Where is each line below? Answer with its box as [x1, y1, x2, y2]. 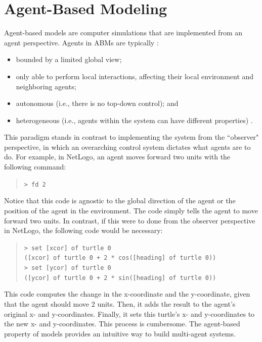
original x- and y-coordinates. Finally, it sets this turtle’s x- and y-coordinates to [4, 308, 255, 319]
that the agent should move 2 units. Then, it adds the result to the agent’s [4, 298, 236, 309]
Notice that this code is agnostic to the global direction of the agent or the [4, 195, 236, 206]
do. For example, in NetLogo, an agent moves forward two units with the [4, 151, 231, 162]
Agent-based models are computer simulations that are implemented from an [4, 27, 242, 38]
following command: [4, 161, 66, 172]
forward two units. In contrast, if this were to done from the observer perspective [4, 215, 255, 225]
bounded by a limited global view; [16, 54, 122, 65]
